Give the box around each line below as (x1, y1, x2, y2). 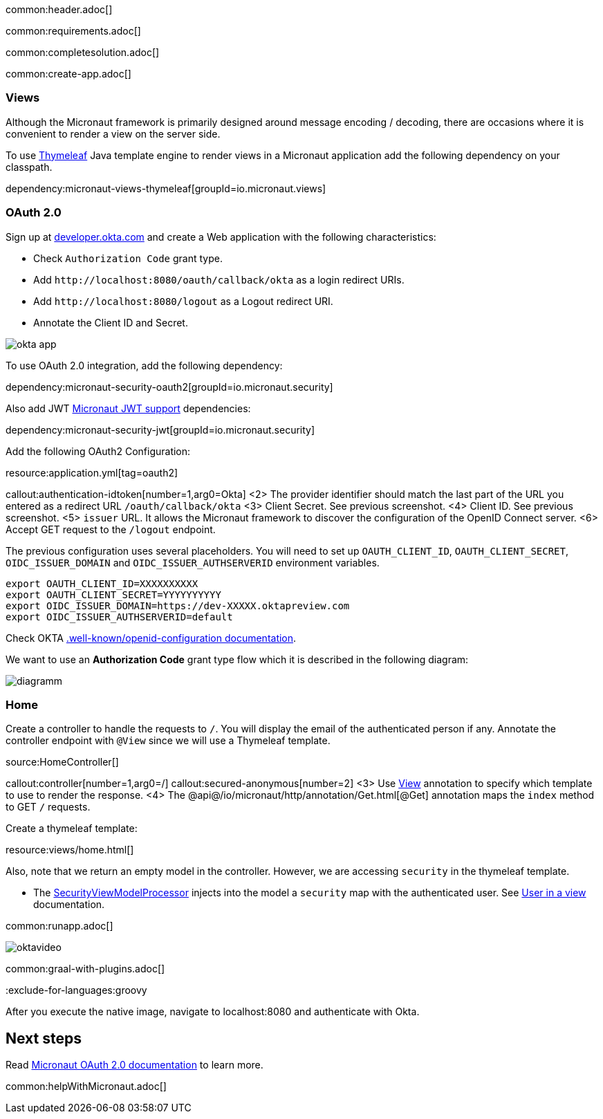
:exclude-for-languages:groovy (6, 984, 147, 997)
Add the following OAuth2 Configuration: (6, 445, 191, 457)
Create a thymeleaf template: (6, 822, 138, 835)
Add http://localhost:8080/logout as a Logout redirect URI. (33, 295, 333, 307)
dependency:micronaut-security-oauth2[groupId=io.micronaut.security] (6, 380, 333, 393)
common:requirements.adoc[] (6, 25, 141, 37)
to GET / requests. (6, 801, 91, 813)
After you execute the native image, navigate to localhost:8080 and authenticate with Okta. (6, 1006, 420, 1018)
